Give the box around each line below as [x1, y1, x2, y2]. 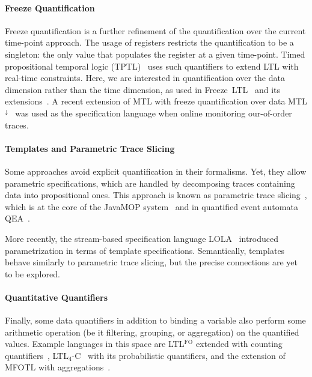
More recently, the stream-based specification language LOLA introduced [5, 232, 279, 244]
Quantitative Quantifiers [5, 291, 108, 303]
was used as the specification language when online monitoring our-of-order [15, 106, 292, 119]
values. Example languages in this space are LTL [5, 337, 185, 350]
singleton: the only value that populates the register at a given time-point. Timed [5, 47, 305, 60]
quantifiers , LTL [5, 349, 69, 361]
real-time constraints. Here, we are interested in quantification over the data [5, 71, 285, 84]
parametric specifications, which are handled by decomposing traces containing [5, 176, 295, 189]
